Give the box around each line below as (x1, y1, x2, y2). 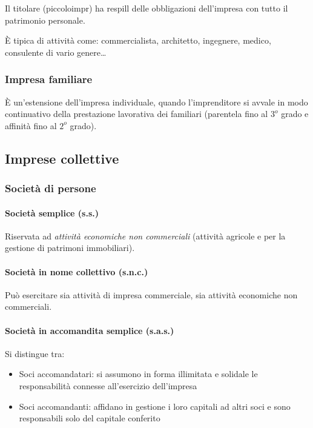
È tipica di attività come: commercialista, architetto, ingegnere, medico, (5, 34, 271, 47)
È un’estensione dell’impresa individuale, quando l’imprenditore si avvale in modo (5, 95, 308, 108)
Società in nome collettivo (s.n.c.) (5, 265, 148, 278)
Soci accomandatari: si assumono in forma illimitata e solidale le (19, 367, 258, 380)
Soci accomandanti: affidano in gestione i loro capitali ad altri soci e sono (19, 400, 291, 412)
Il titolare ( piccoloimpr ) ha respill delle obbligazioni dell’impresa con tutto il (5, 2, 288, 14)
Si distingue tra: (5, 347, 65, 359)
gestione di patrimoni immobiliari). (5, 241, 135, 254)
